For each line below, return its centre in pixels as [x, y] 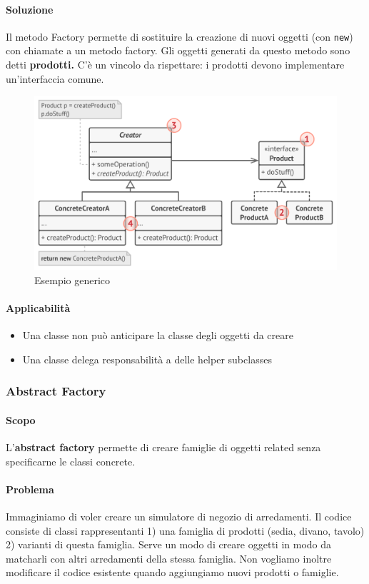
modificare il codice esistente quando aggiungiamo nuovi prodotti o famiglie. [172, 572]
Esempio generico [72, 280]
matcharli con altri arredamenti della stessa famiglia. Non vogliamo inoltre [169, 558]
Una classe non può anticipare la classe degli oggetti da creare [158, 335]
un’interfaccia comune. [55, 78]
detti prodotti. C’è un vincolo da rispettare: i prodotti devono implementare [175, 65]
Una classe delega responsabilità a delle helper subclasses [147, 359]
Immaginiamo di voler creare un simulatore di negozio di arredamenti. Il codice [179, 516]
